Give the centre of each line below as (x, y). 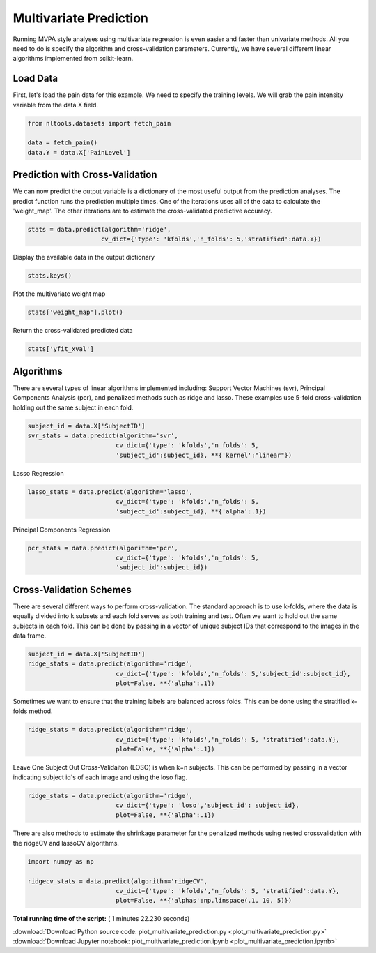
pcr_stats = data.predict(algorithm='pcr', (103, 548)
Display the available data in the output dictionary (84, 257)
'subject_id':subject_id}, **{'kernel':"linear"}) (204, 455)
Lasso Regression (38, 473)
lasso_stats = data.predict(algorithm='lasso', (110, 491)
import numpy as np (61, 861)
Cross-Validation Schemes (72, 590)
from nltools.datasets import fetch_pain (99, 123)
